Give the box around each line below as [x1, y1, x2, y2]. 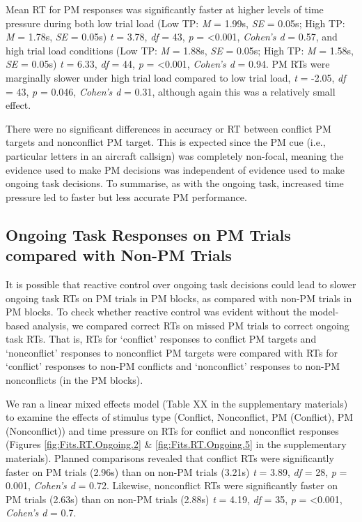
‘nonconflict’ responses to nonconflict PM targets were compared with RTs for [6, 345, 338, 359]
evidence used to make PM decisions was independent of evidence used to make [6, 162, 345, 177]
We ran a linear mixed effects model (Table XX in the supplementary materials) [6, 396, 348, 410]
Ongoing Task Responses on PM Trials [6, 223, 291, 245]
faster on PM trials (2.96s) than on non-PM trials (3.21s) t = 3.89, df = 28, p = [6, 464, 347, 479]
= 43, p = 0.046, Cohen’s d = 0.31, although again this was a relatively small [6, 84, 336, 98]
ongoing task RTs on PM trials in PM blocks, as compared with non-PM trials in [6, 290, 352, 305]
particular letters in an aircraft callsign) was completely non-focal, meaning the [6, 148, 344, 163]
